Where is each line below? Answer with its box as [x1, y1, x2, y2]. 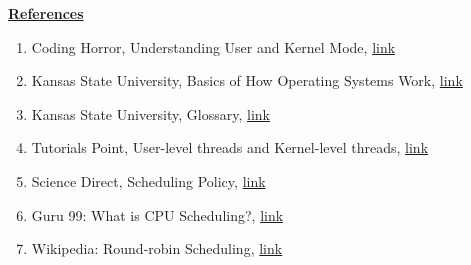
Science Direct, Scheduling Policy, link [31, 170, 266, 191]
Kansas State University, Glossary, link [31, 103, 271, 124]
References [8, 3, 84, 23]
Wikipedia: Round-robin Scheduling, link [31, 238, 283, 259]
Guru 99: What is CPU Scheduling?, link [31, 204, 284, 225]
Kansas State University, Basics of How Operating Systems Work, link [31, 70, 463, 91]
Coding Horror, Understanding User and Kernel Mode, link [31, 36, 396, 57]
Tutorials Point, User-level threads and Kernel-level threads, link [31, 137, 429, 158]
